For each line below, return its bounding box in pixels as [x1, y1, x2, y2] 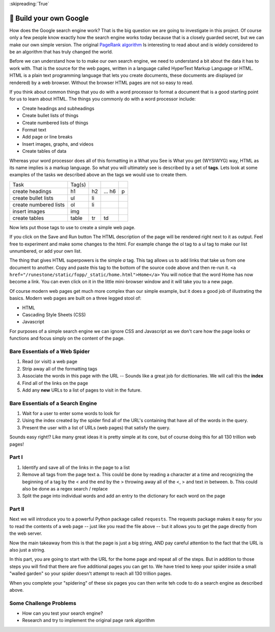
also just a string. [9, 547, 46, 553]
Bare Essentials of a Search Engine [9, 400, 97, 407]
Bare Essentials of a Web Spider [9, 348, 90, 355]
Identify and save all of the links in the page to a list [22, 464, 130, 471]
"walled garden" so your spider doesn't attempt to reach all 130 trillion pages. [9, 570, 172, 576]
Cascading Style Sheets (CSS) [22, 312, 86, 318]
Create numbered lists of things [22, 120, 89, 126]
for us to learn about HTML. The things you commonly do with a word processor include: [9, 96, 196, 102]
